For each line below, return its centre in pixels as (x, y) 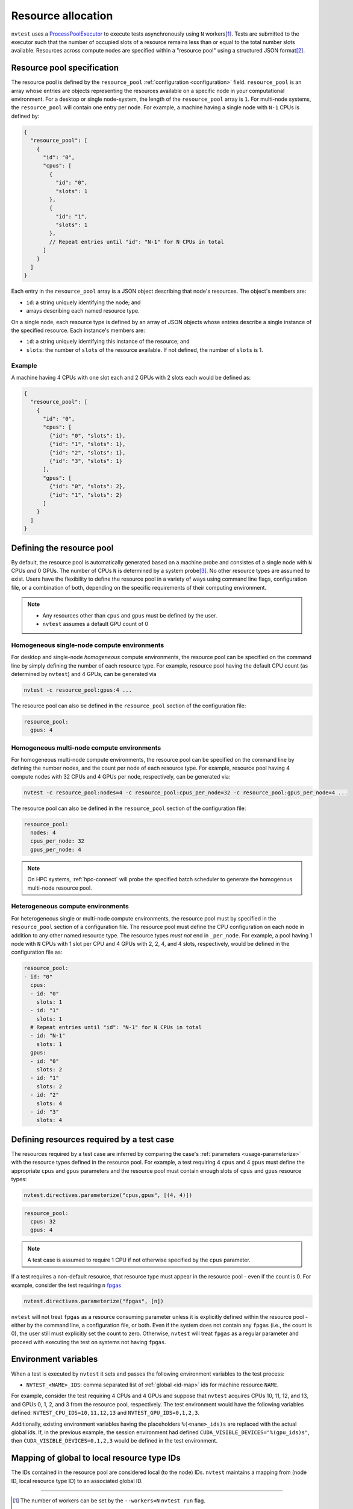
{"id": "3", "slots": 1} (86, 461)
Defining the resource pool (62, 548)
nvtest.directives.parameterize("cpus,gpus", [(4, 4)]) (108, 1195)
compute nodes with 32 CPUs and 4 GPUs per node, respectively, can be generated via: (121, 776)
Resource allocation (62, 16)
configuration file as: (37, 952)
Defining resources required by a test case (93, 1139)
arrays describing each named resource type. (83, 311)
